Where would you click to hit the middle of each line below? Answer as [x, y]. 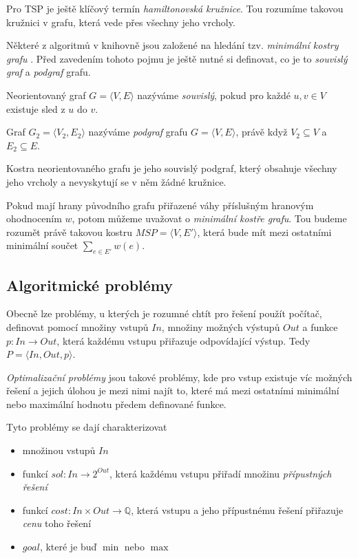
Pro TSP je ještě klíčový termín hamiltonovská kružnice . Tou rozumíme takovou [175, 8]
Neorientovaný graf [46, 95]
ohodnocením [34, 218]
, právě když [262, 132]
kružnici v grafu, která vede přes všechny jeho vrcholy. [121, 22]
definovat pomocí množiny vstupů [77, 326]
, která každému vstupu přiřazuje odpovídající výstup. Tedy [183, 340]
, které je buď [68, 547]
